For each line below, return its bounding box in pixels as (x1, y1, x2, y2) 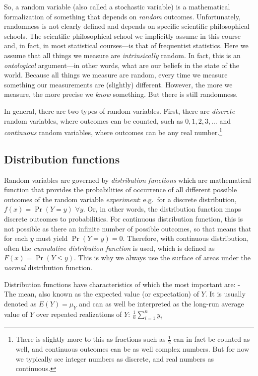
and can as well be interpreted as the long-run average (79, 298, 244, 308)
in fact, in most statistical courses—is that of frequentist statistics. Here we (19, 40, 249, 51)
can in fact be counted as (173, 334, 250, 344)
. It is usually (205, 289, 246, 299)
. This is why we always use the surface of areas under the (74, 252, 251, 263)
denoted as (4, 298, 37, 308)
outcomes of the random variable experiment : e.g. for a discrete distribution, (4, 194, 237, 204)
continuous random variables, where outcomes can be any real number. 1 (4, 126, 222, 137)
